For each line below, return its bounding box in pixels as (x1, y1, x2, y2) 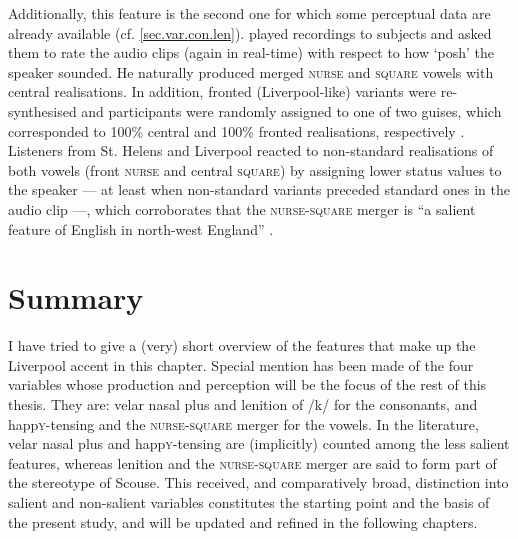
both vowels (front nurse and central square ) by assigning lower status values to (8, 159, 502, 180)
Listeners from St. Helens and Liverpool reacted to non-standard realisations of (8, 140, 494, 161)
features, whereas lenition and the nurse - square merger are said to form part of (8, 452, 497, 473)
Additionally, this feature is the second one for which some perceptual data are (8, 3, 491, 23)
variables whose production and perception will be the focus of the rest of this (8, 374, 487, 395)
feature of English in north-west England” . (8, 218, 274, 239)
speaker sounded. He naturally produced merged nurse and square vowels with (8, 61, 494, 82)
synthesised (8, 100, 77, 121)
